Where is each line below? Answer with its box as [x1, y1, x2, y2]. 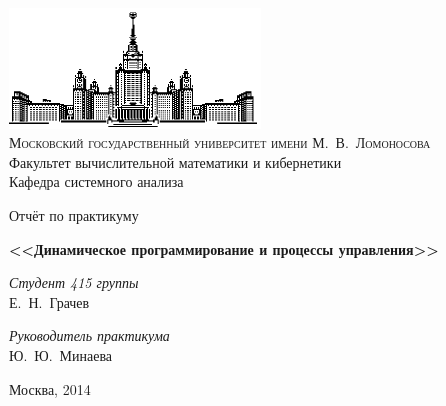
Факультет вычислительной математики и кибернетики [9, 151, 342, 172]
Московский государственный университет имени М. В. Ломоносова [9, 132, 431, 153]
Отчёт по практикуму [9, 204, 139, 225]
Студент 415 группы [9, 272, 139, 293]
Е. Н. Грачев [9, 291, 90, 312]
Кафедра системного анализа [9, 171, 184, 192]
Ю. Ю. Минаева [9, 344, 113, 365]
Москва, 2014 [9, 378, 91, 399]
